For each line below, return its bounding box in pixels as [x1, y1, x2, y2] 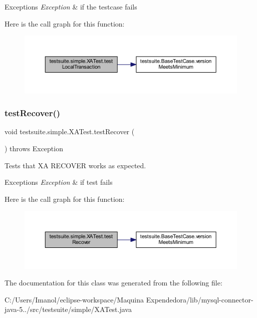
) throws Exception [5, 143, 63, 153]
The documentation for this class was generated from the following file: [5, 277, 222, 288]
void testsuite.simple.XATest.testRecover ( [5, 126, 135, 137]
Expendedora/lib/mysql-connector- [146, 294, 253, 304]
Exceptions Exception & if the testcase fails [5, 2, 137, 12]
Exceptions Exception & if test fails [5, 177, 113, 187]
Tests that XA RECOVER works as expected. [5, 160, 146, 170]
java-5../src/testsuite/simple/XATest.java [5, 304, 132, 314]
